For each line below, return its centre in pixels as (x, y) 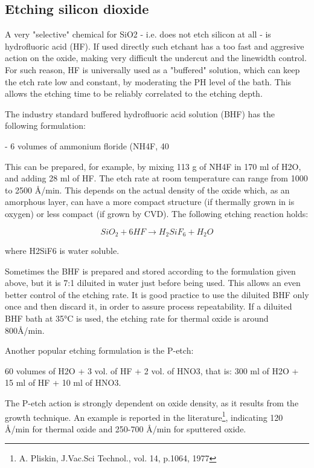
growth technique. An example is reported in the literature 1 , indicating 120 (144, 416)
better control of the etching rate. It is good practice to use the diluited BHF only (157, 294)
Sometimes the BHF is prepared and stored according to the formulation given (150, 271)
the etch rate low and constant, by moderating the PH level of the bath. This (148, 81)
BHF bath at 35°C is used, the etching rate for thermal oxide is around (137, 318)
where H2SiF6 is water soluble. (62, 250)
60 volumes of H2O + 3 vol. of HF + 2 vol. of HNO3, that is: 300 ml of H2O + (152, 370)
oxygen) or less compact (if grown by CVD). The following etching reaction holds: (157, 213)
